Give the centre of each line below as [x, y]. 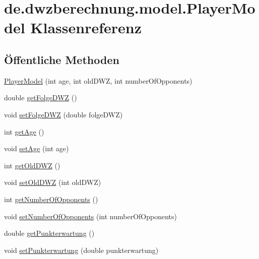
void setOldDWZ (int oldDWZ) [53, 182]
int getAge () [24, 131]
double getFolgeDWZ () [41, 98]
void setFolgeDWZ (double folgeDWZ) [63, 114]
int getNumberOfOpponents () [51, 199]
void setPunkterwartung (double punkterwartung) [81, 250]
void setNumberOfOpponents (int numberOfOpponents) [90, 216]
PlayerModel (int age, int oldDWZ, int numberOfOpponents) [98, 80]
